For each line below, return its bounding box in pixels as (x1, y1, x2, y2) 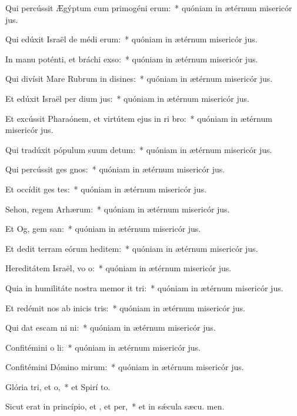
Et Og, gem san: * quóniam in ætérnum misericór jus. (5, 222, 201, 235)
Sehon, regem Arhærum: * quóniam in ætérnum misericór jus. (5, 202, 230, 215)
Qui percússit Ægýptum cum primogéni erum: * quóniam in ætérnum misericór (5, 2, 292, 14)
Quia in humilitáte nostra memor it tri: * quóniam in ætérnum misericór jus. (5, 281, 283, 294)
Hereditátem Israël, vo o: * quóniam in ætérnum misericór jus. (5, 262, 232, 274)
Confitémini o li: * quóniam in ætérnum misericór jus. (5, 341, 201, 353)
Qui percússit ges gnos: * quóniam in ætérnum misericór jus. (5, 163, 225, 175)
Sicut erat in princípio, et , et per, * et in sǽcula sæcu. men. (5, 400, 225, 412)
